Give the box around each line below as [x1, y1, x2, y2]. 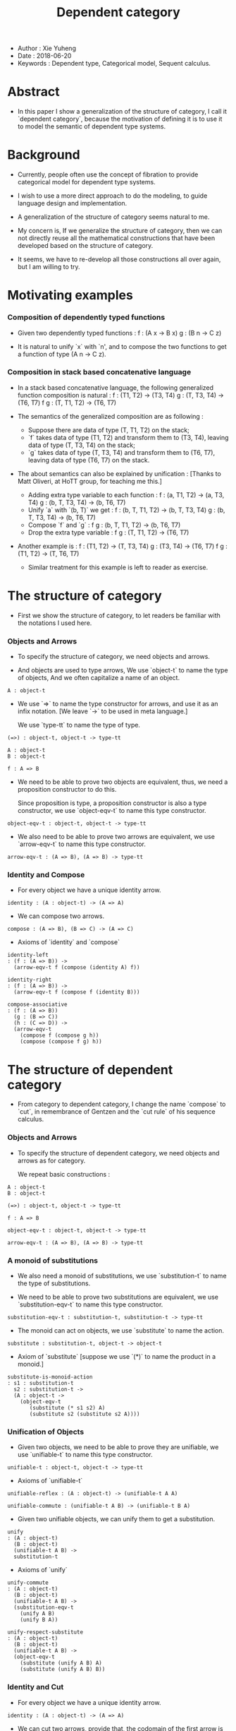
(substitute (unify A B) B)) [20, 1666, 106, 1673]
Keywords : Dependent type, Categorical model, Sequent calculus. [17, 59, 211, 68]
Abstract [7, 84, 60, 100]
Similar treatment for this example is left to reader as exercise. [27, 563, 209, 571]
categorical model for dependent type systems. [17, 178, 156, 186]
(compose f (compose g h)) [20, 1032, 99, 1039]
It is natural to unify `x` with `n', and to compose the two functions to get [17, 342, 227, 350]
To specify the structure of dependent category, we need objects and [17, 1148, 220, 1157]
